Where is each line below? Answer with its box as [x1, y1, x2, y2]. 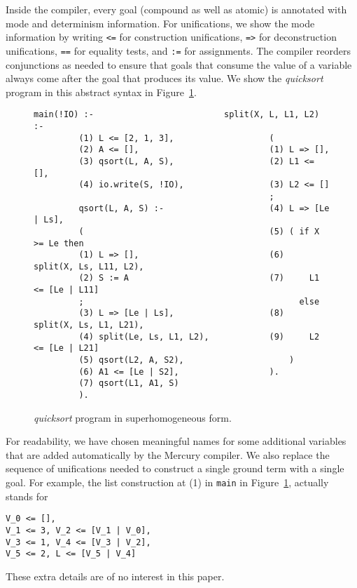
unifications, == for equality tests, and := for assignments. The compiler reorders [6, 43, 351, 58]
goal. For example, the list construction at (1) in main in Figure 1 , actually [6, 475, 329, 490]
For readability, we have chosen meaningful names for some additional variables [6, 434, 346, 448]
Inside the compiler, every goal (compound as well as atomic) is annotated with [6, 2, 347, 16]
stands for [6, 488, 48, 503]
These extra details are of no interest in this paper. [6, 568, 225, 583]
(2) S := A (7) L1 [78, 273, 320, 283]
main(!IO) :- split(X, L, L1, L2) [34, 109, 320, 120]
